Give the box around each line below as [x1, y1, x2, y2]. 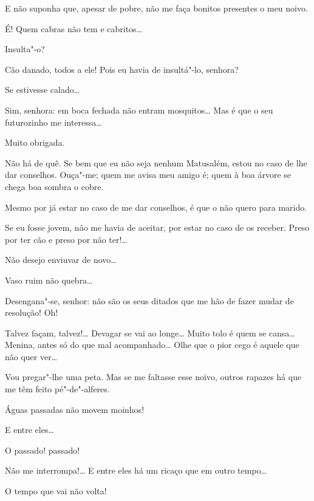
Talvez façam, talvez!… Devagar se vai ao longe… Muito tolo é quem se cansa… [5, 326, 295, 339]
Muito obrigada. [5, 136, 65, 149]
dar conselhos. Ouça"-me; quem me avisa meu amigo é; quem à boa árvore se [5, 168, 292, 181]
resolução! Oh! [5, 306, 58, 319]
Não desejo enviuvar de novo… [5, 253, 117, 266]
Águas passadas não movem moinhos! [5, 403, 145, 415]
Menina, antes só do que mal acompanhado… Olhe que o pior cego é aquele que [5, 338, 299, 351]
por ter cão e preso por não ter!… [5, 233, 128, 245]
